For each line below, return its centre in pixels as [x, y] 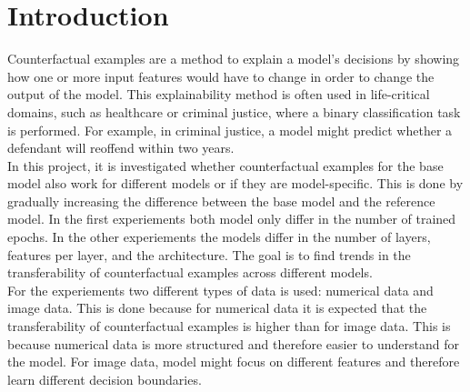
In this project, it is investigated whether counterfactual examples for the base [225, 165]
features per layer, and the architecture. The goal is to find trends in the [209, 254]
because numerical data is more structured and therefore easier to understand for [233, 343]
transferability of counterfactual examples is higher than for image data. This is [229, 326]
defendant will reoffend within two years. [121, 148]
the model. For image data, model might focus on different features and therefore [234, 362]
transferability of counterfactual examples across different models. [190, 272]
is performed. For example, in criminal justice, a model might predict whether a [230, 130]
